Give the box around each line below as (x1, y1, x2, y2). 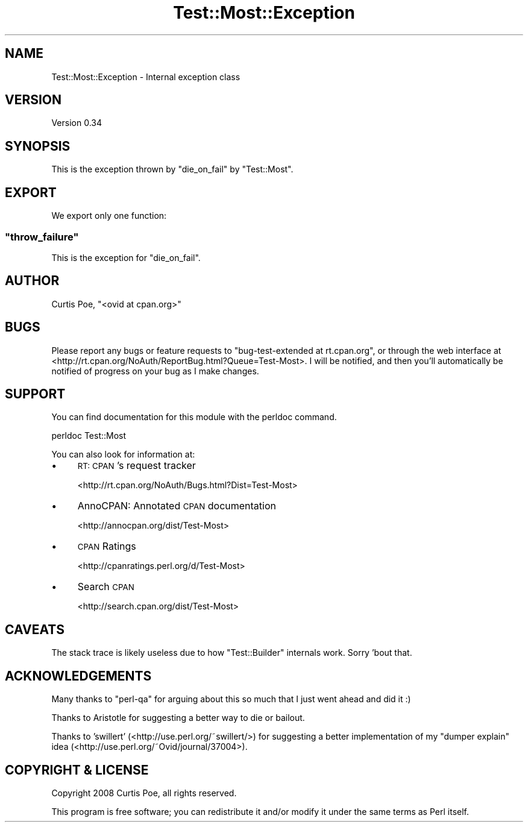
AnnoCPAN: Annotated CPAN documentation (77, 500, 276, 512)
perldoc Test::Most (51, 430, 127, 441)
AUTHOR (5, 273, 60, 289)
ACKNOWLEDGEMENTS (5, 668, 152, 684)
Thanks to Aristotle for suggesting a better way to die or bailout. (51, 712, 305, 723)
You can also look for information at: (51, 449, 195, 460)
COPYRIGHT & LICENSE (5, 762, 149, 778)
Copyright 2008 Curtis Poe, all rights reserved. (51, 787, 237, 798)
